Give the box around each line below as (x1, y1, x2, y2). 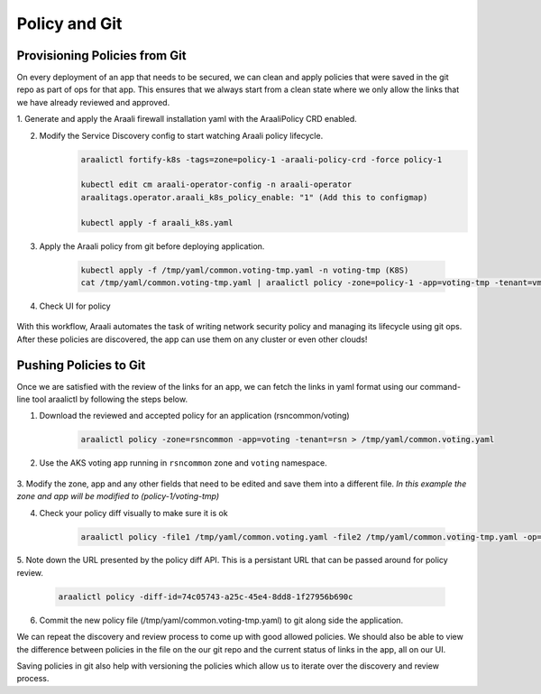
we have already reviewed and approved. (16, 97, 170, 107)
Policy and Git (16, 14, 123, 33)
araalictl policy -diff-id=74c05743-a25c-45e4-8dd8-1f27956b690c (58, 591, 353, 602)
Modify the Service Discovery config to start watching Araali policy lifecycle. (39, 130, 324, 141)
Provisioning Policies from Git (16, 48, 187, 63)
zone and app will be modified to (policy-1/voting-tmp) (16, 491, 220, 502)
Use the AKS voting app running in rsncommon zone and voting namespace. (39, 458, 328, 468)
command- (419, 381, 462, 392)
